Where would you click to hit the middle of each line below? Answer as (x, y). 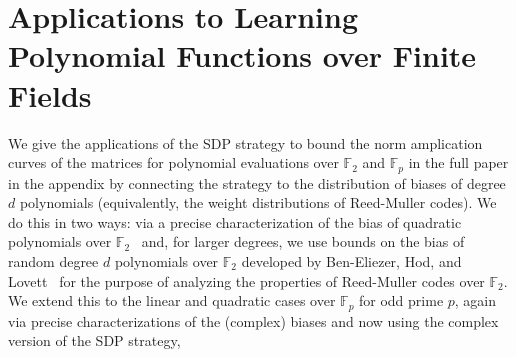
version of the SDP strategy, (94, 340)
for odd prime (401, 300)
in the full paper (458, 162)
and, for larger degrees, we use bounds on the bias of (303, 241)
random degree (53, 260)
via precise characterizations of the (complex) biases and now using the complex (253, 320)
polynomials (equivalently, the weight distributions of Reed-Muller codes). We (258, 202)
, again (475, 300)
